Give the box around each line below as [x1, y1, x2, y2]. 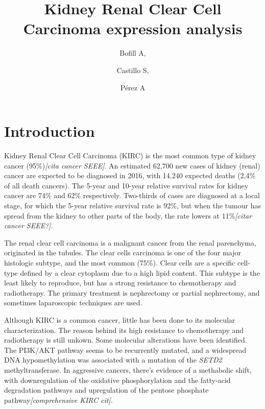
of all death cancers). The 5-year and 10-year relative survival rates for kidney [4, 180, 249, 190]
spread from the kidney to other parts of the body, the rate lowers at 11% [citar [4, 210, 252, 221]
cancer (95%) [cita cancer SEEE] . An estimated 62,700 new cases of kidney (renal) [4, 160, 260, 171]
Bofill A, [119, 47, 146, 58]
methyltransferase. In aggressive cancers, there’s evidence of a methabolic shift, [4, 364, 252, 375]
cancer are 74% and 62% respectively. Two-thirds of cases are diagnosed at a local [4, 190, 260, 201]
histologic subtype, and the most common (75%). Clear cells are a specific [4, 257, 235, 268]
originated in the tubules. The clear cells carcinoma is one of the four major [4, 247, 241, 258]
